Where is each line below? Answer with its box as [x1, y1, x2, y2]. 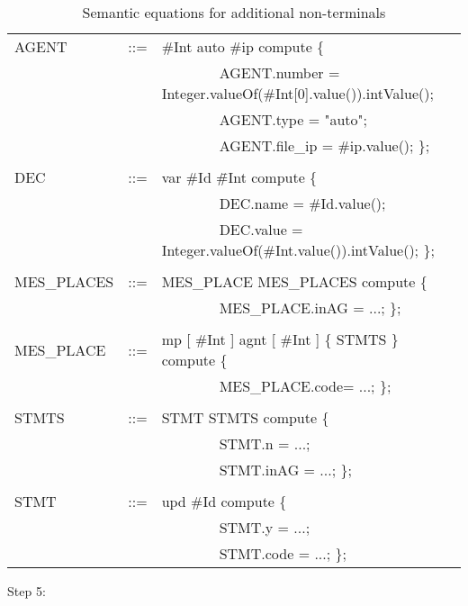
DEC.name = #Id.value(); [219, 193, 386, 213]
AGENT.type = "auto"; [219, 109, 367, 130]
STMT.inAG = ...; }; [219, 459, 352, 480]
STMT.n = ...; [219, 433, 310, 454]
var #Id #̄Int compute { [161, 167, 318, 187]
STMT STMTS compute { [161, 407, 329, 428]
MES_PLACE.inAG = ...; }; [219, 297, 401, 318]
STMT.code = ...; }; [219, 543, 346, 564]
